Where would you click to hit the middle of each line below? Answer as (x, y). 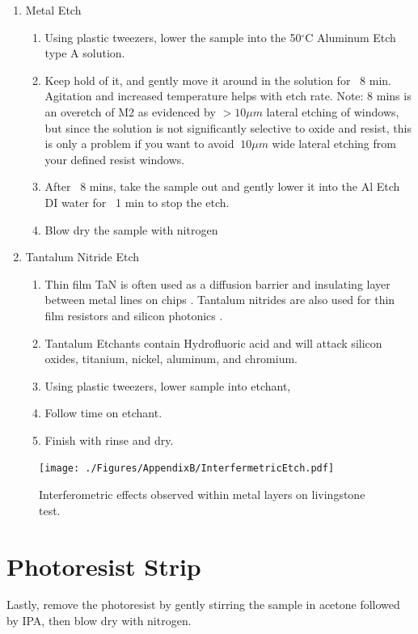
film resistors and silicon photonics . (134, 315)
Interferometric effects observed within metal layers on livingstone (202, 495)
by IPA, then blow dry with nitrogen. (99, 621)
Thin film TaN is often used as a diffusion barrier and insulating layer (217, 283)
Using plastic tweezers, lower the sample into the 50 (173, 37)
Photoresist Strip (104, 566)
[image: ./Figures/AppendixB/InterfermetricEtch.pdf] (187, 469)
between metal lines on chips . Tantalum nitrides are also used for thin (220, 300)
